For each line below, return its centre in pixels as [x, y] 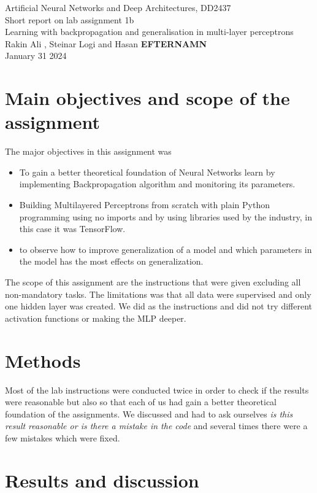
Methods [43, 360]
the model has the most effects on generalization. [111, 261]
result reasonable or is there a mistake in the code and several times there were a [156, 426]
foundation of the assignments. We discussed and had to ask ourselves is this [149, 413]
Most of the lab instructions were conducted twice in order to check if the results [157, 390]
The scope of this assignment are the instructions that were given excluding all [153, 282]
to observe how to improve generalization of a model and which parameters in [166, 249]
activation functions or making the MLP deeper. [96, 318]
